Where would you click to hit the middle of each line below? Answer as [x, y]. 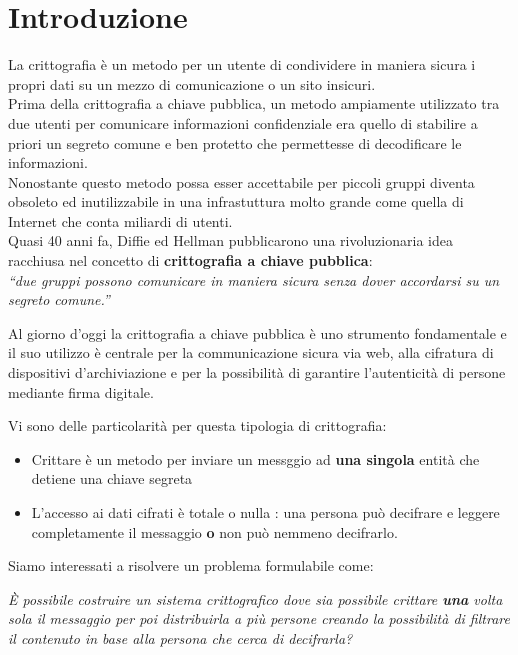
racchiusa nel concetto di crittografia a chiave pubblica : [190, 260]
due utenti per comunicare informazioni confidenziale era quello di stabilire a [243, 122]
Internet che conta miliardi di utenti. [120, 220]
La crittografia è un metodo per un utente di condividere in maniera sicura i [242, 64]
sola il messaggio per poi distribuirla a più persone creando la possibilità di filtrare [259, 618]
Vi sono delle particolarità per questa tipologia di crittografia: [197, 425]
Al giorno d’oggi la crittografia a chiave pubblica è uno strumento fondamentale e [257, 332]
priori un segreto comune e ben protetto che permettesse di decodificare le [235, 142]
